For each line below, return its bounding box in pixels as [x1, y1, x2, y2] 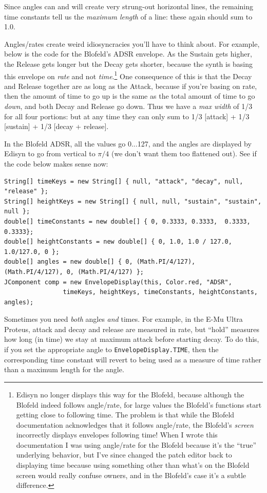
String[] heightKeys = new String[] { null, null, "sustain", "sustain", [4, 197, 262, 205]
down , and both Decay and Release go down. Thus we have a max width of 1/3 [4, 101, 253, 111]
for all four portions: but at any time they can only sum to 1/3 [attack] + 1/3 [4, 111, 250, 121]
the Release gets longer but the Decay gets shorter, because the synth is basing [4, 58, 253, 69]
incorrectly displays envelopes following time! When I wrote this [16, 429, 218, 440]
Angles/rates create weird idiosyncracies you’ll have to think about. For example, [4, 38, 260, 49]
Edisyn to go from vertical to [4, 148, 96, 159]
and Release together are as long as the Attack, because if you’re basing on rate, [4, 80, 257, 91]
